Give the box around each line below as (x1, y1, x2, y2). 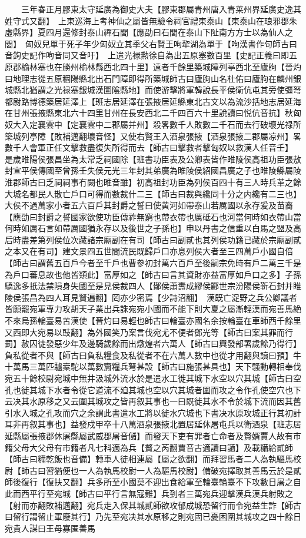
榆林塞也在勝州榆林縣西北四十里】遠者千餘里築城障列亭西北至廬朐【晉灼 (21, 60, 301, 72)
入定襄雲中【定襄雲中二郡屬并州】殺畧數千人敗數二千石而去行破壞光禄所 (21, 118, 301, 130)
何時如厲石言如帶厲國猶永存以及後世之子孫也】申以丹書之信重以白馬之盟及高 (5, 222, 301, 234)
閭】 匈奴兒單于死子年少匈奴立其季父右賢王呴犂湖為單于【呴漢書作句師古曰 (5, 37, 297, 49)
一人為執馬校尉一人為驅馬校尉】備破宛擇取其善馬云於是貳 (78, 464, 301, 476)
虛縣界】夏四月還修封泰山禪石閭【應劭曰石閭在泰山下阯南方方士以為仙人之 (5, 26, 293, 38)
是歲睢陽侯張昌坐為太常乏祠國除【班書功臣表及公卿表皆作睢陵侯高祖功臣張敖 (5, 152, 301, 165)
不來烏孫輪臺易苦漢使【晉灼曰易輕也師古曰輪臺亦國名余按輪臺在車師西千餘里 (5, 314, 301, 327)
